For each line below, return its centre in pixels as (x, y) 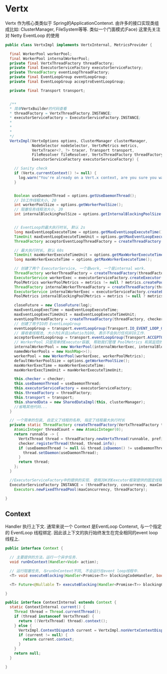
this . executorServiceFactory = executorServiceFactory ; (73, 388)
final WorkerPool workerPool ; (41, 54)
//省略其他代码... (31, 407)
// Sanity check (31, 169)
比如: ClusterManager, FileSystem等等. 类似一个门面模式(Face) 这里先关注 (85, 29)
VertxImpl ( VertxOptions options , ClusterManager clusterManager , (79, 141)
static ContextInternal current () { (47, 607)
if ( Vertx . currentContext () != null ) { (55, 173)
